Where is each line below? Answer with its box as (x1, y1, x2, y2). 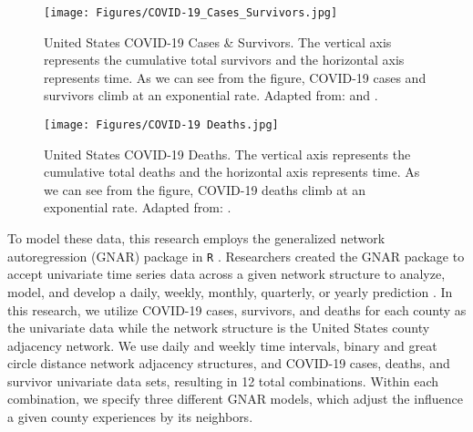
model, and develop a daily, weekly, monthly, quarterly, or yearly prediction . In (7, 282, 453, 301)
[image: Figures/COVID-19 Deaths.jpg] (44, 118, 279, 132)
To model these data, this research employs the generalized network (7, 229, 386, 248)
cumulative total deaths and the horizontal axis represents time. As (44, 162, 420, 181)
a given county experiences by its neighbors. (7, 407, 253, 427)
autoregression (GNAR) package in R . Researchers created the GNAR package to (7, 246, 465, 265)
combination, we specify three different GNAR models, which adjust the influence (7, 389, 463, 408)
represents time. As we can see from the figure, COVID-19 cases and (44, 67, 427, 87)
